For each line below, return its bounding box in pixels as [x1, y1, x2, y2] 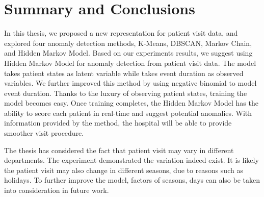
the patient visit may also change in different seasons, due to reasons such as [4, 164, 243, 175]
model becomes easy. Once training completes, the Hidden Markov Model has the [4, 97, 258, 108]
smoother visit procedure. [4, 128, 84, 138]
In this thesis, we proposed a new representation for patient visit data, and [4, 28, 238, 38]
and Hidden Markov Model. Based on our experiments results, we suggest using [4, 47, 253, 58]
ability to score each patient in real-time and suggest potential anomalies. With [4, 107, 252, 118]
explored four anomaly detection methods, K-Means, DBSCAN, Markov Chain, [4, 37, 252, 48]
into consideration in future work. [4, 185, 109, 195]
